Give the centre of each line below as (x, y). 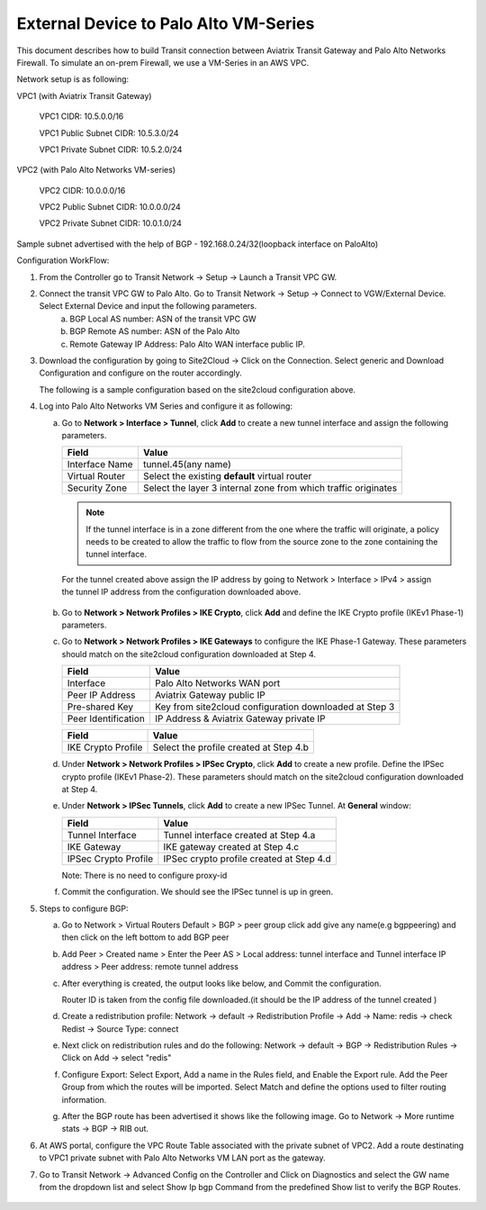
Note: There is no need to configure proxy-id (144, 875)
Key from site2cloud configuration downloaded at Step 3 (274, 707)
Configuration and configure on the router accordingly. (140, 373)
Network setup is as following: (73, 79)
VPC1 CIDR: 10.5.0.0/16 (81, 116)
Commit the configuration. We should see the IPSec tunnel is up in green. (197, 892)
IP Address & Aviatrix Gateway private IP (240, 718)
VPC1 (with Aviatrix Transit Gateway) (84, 95)
